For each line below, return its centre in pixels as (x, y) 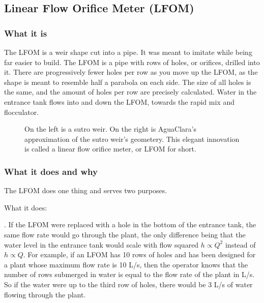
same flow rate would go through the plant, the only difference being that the (125, 234)
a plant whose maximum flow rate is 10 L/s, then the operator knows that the (126, 264)
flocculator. (22, 112)
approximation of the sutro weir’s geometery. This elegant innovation (132, 139)
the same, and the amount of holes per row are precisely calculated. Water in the (130, 92)
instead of (240, 244)
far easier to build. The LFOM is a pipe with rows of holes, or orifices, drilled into (132, 62)
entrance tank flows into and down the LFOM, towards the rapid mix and (119, 101)
